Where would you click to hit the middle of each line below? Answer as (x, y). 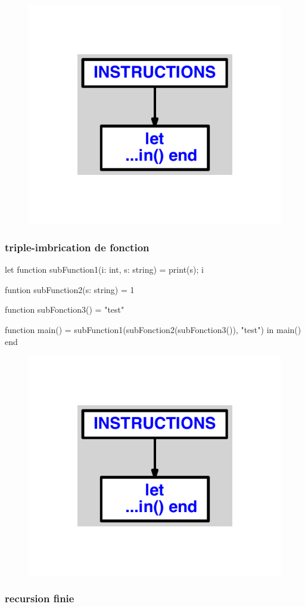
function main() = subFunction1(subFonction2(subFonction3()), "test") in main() (153, 329)
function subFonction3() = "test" (65, 309)
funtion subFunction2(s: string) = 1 (70, 289)
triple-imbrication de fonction (77, 247)
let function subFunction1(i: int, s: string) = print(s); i (104, 269)
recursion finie (40, 598)
